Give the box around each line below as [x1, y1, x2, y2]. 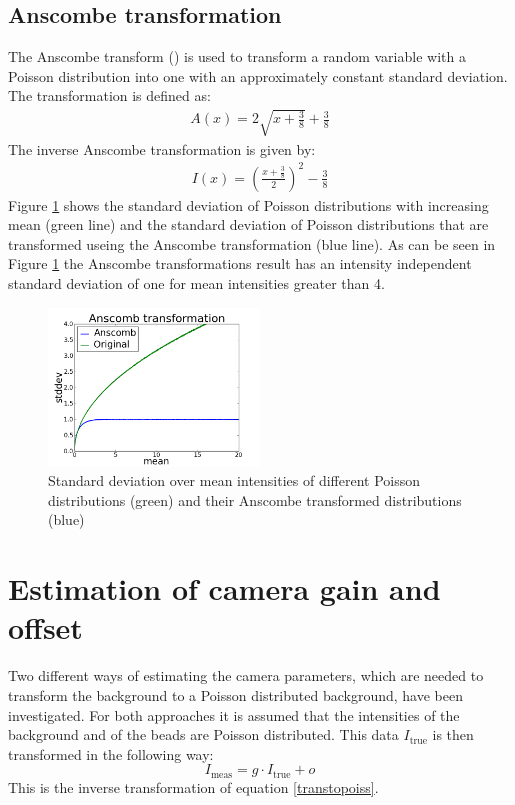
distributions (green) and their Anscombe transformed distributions [48, 489, 462, 510]
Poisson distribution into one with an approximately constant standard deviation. [8, 65, 508, 86]
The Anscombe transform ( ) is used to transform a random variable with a [8, 46, 466, 67]
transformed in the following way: [8, 743, 214, 764]
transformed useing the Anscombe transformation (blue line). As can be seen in [8, 233, 496, 254]
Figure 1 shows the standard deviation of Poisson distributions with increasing [8, 194, 489, 215]
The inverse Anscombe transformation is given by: [8, 138, 316, 159]
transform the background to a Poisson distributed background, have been [8, 684, 463, 705]
